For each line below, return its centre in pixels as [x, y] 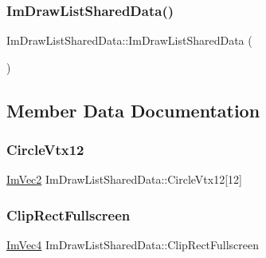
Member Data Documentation [133, 110]
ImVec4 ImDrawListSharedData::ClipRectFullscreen [133, 245]
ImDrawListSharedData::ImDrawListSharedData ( [129, 40]
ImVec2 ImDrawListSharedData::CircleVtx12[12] [124, 179]
